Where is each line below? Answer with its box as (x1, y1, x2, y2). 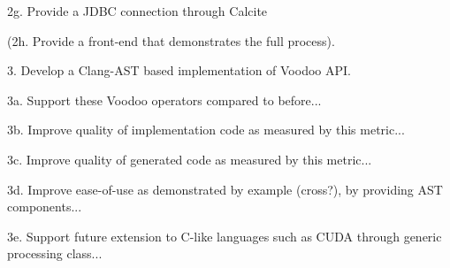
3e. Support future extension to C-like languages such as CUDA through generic (7, 226, 442, 245)
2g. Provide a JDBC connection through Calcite (7, 2, 268, 19)
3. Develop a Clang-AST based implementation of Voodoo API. (7, 61, 351, 80)
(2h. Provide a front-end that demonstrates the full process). (7, 31, 335, 50)
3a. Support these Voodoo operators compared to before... (7, 90, 322, 109)
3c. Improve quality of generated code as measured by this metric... (7, 149, 372, 168)
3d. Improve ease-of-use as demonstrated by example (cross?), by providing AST (7, 180, 443, 198)
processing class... (7, 244, 103, 263)
